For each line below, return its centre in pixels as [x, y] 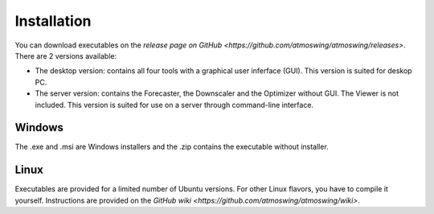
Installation [53, 21]
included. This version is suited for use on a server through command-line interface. [174, 105]
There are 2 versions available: [66, 56]
